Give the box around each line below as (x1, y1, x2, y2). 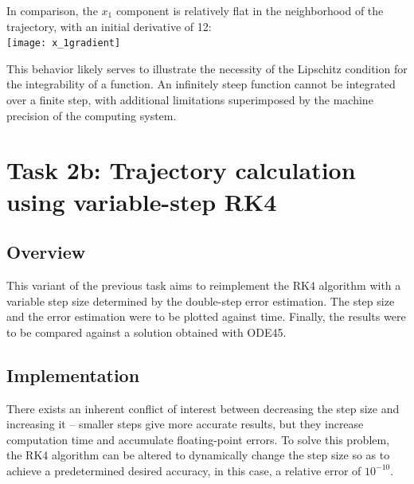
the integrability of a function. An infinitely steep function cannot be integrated (6, 76, 396, 92)
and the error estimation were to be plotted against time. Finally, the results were (6, 308, 406, 325)
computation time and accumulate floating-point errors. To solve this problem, (6, 431, 390, 447)
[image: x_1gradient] (6, 37, 121, 49)
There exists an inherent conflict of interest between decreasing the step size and (6, 400, 400, 416)
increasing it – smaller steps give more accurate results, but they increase (6, 416, 364, 432)
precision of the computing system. (6, 107, 177, 123)
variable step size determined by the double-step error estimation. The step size (6, 292, 395, 309)
